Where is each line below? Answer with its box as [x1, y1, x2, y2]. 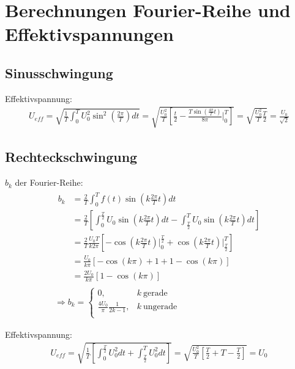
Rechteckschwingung [5, 147, 138, 166]
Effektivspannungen [5, 21, 174, 46]
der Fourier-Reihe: [15, 176, 83, 189]
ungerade [143, 302, 177, 312]
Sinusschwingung [5, 63, 113, 82]
